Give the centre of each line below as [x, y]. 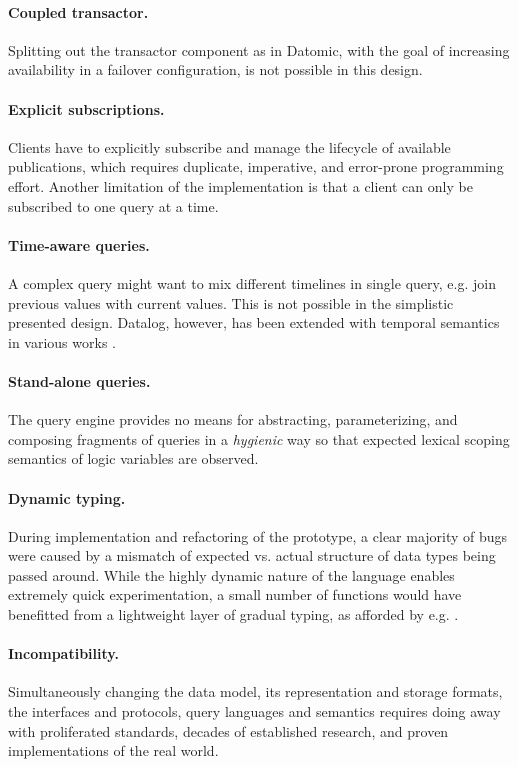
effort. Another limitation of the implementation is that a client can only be [240, 185]
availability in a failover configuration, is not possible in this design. [215, 69]
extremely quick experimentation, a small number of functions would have [235, 594]
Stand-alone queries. [79, 380]
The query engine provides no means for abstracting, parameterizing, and [233, 419]
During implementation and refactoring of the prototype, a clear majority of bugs [258, 535]
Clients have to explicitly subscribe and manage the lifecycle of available [229, 146]
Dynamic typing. [67, 497]
